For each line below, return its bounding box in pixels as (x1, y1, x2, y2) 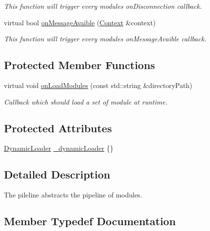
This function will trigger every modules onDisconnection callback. (4, 1, 202, 11)
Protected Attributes (4, 120, 112, 135)
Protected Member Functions (4, 57, 155, 72)
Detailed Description (4, 167, 111, 182)
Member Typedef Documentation (4, 213, 176, 229)
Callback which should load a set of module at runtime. (4, 96, 168, 107)
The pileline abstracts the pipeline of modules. (4, 190, 142, 200)
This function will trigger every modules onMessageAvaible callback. (4, 34, 207, 44)
